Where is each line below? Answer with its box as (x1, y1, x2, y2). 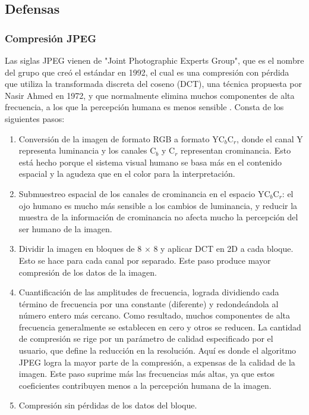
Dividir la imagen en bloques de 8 (18, 242, 142, 255)
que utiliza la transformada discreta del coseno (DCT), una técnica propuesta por (5, 77, 302, 90)
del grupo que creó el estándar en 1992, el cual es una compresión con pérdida (5, 65, 289, 78)
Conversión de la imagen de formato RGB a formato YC (18, 132, 225, 145)
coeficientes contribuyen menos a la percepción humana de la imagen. (18, 379, 272, 391)
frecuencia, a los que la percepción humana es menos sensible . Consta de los (5, 101, 284, 113)
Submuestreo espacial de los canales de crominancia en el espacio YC (18, 187, 270, 199)
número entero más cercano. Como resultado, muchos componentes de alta (18, 309, 290, 322)
